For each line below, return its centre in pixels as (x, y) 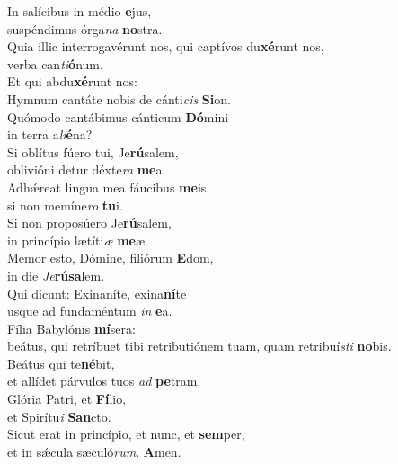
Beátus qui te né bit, (61, 363)
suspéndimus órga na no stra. (85, 28)
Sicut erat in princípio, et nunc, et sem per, (126, 434)
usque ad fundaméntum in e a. (90, 311)
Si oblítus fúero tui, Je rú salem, (93, 152)
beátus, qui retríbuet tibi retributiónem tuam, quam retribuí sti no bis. (199, 346)
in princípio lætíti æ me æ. (78, 240)
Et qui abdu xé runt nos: (72, 81)
